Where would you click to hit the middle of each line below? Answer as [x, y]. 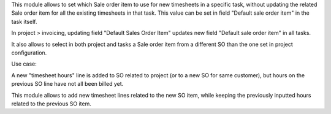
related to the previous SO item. [51, 104]
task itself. [24, 21]
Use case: [24, 64]
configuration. [29, 53]
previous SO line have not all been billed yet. [67, 84]
